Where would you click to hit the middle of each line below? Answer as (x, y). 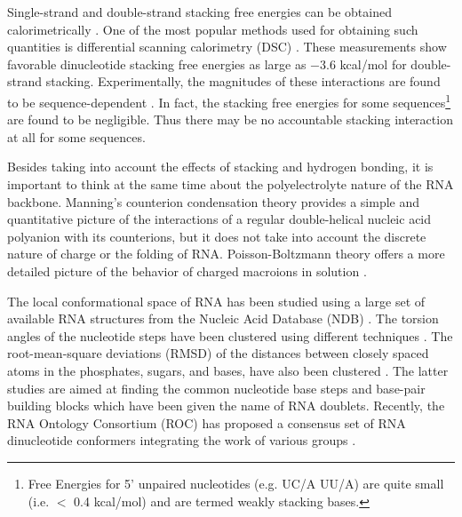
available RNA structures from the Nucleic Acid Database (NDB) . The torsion (223, 318)
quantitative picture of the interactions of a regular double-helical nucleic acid (219, 219)
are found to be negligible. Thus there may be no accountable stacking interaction (230, 119)
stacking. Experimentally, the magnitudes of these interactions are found (243, 81)
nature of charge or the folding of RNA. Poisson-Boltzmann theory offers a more (226, 254)
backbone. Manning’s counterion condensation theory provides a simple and (214, 201)
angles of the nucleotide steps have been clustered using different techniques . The (230, 335)
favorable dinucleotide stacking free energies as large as (157, 64)
